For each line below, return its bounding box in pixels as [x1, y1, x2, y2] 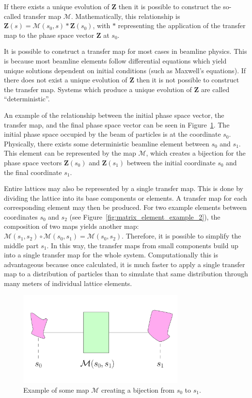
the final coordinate [4, 167, 62, 177]
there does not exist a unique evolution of [4, 75, 127, 85]
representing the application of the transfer [118, 20, 246, 31]
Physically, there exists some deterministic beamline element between [4, 138, 209, 148]
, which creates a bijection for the [146, 148, 246, 158]
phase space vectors [4, 157, 62, 167]
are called [201, 84, 230, 94]
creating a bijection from [101, 384, 174, 395]
